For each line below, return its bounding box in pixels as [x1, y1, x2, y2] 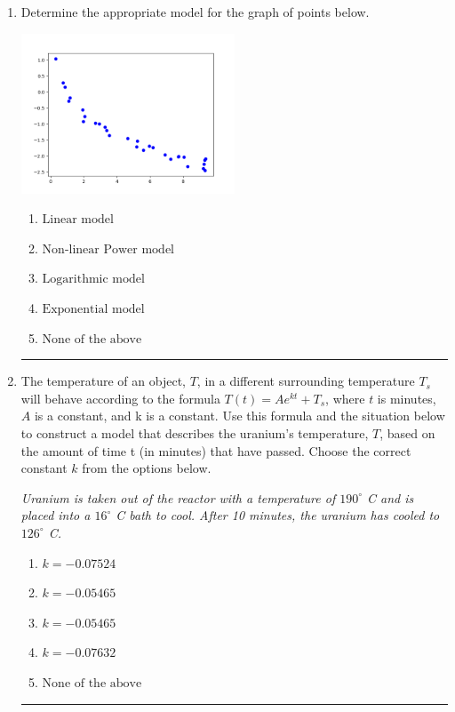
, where [325, 388, 365, 407]
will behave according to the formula [20, 388, 220, 407]
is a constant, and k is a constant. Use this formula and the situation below [34, 406, 445, 425]
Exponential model [42, 303, 145, 316]
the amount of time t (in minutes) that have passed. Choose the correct [20, 441, 411, 460]
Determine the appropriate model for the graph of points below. [20, 3, 370, 20]
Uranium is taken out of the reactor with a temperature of [20, 488, 336, 507]
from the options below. [82, 459, 212, 477]
